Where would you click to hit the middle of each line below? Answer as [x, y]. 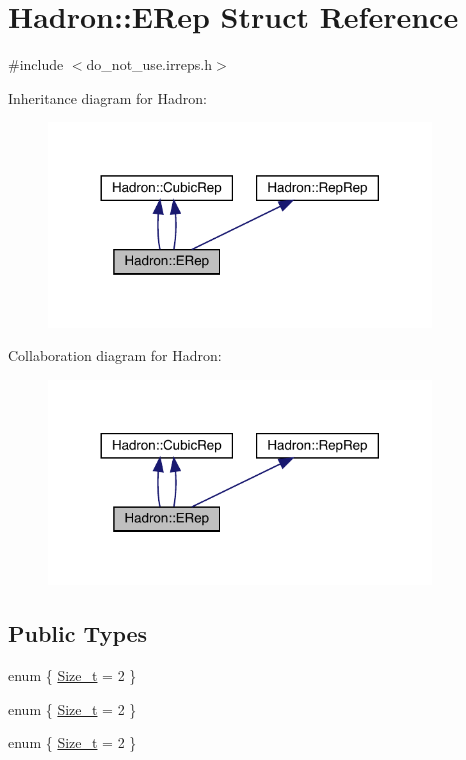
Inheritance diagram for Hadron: [107, 97]
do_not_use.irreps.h [149, 64]
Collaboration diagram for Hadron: [115, 355]
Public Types [78, 633]
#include [36, 64]
